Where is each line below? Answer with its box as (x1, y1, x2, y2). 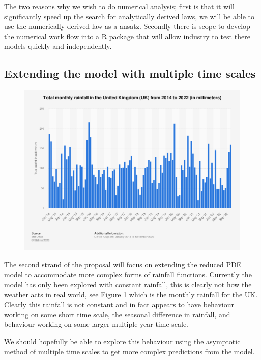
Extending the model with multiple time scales (4, 66, 256, 81)
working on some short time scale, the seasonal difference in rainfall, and (4, 309, 230, 319)
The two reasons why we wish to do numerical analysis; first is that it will (4, 1, 235, 11)
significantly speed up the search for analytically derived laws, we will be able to (4, 11, 254, 21)
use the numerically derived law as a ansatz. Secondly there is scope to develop (4, 21, 250, 32)
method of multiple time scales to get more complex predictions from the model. (4, 346, 255, 356)
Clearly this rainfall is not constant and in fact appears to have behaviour (4, 299, 235, 310)
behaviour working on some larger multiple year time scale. (4, 319, 188, 329)
